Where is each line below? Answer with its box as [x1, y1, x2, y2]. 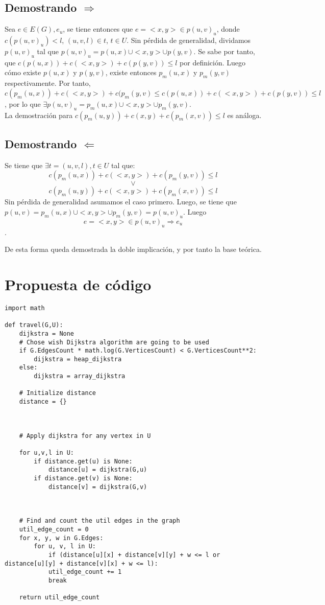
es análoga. [227, 109, 262, 120]
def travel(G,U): [5, 321, 63, 329]
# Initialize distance [19, 389, 96, 397]
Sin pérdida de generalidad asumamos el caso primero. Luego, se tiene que [5, 196, 237, 207]
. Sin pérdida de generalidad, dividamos [127, 35, 251, 45]
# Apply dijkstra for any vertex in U [19, 432, 151, 439]
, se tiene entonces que [63, 24, 133, 34]
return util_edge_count [19, 594, 100, 601]
